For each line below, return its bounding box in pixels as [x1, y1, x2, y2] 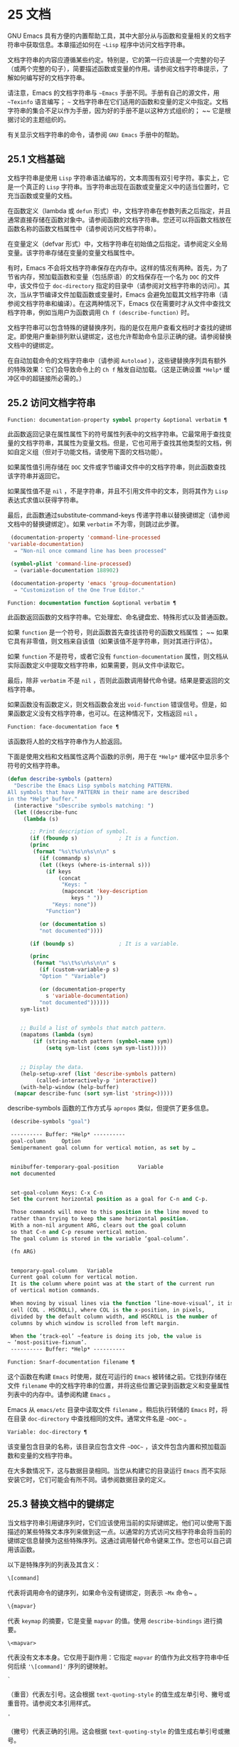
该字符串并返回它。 [7, 472, 64, 480]
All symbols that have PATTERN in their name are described [7, 789, 190, 796]
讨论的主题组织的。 [13, 115, 70, 123]
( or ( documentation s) [38, 920, 107, 927]
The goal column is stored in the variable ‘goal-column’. [10, 1235, 190, 1242]
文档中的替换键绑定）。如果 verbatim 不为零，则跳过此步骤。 [7, 520, 184, 528]
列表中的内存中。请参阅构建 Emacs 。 [7, 1391, 115, 1399]
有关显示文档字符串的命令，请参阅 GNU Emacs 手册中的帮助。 [7, 130, 184, 139]
